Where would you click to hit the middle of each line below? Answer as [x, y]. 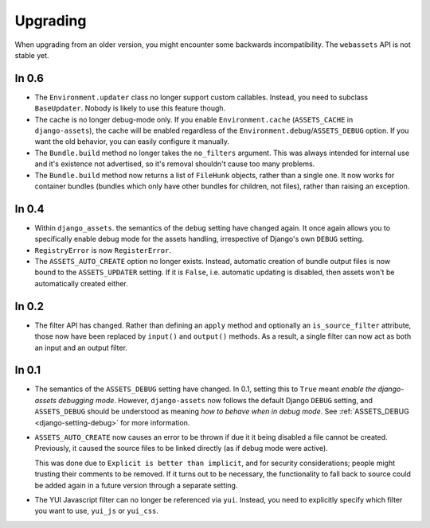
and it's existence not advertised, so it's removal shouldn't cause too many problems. [175, 164]
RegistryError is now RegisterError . [103, 250]
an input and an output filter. [81, 347]
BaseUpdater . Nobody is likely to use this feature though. [130, 108]
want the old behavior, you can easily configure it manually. [132, 142]
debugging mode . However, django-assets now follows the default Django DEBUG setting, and [216, 400]
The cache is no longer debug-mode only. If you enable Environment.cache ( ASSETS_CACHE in [194, 119]
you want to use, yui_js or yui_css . [97, 511]
